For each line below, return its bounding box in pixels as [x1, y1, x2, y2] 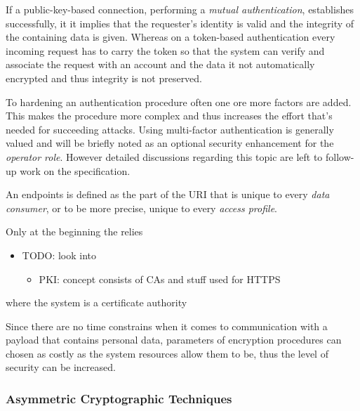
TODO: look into [22, 247, 97, 262]
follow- [326, 149, 354, 164]
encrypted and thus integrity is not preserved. [6, 70, 203, 85]
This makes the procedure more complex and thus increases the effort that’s [6, 108, 333, 123]
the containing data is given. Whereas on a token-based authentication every [6, 30, 335, 44]
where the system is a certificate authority [6, 295, 187, 310]
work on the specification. [20, 163, 131, 178]
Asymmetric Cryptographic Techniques [6, 389, 232, 407]
